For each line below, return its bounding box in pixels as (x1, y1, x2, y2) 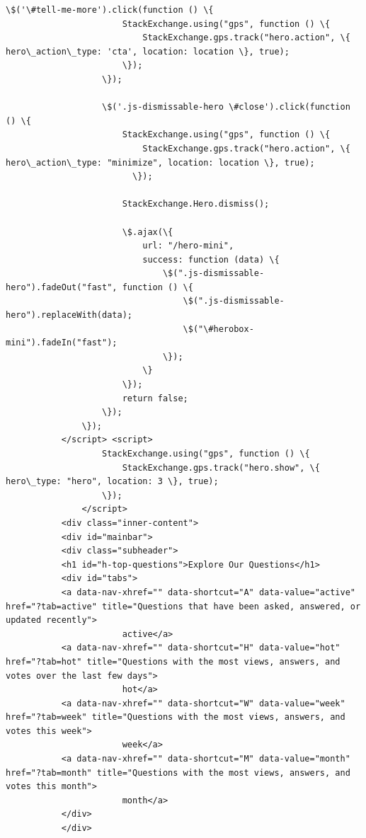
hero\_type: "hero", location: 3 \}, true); (6, 476, 219, 487)
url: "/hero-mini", (142, 241, 234, 251)
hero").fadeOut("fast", (6, 282, 118, 292)
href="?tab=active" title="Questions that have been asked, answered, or (6, 601, 361, 612)
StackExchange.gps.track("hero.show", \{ (122, 462, 320, 473)
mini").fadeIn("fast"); (6, 338, 118, 348)
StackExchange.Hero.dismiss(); (122, 199, 270, 209)
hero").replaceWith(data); (6, 310, 132, 321)
